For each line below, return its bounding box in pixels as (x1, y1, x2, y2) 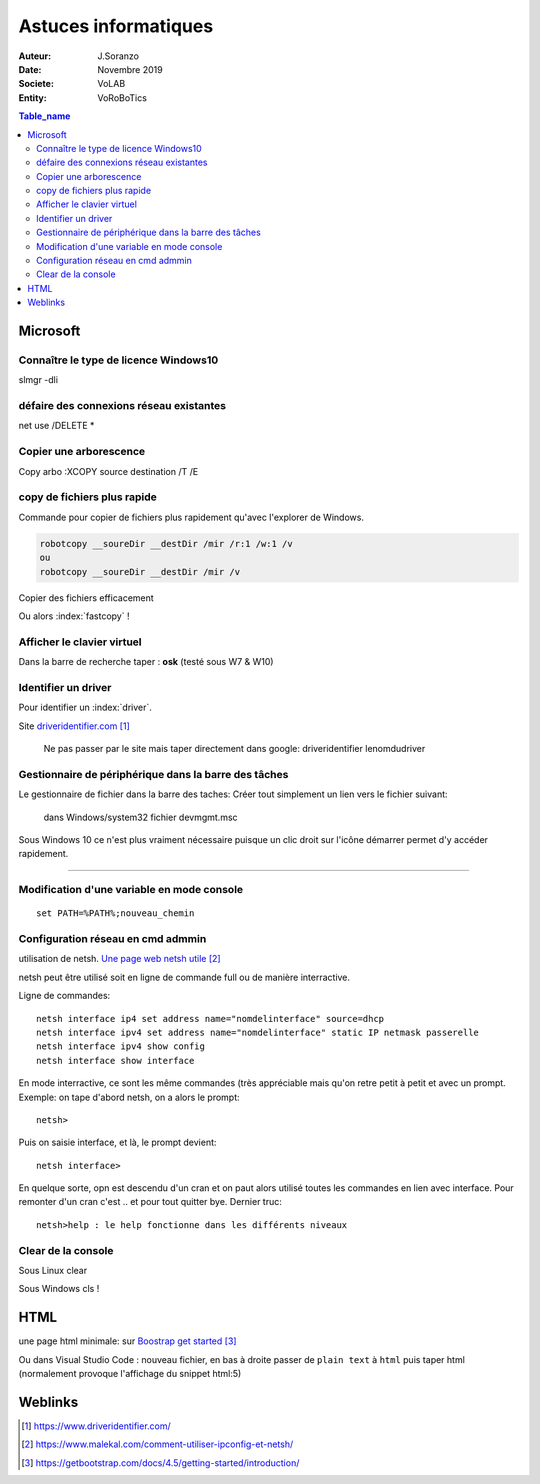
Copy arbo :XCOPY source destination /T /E (18, 465, 199, 477)
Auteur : (18, 50, 52, 62)
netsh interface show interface (36, 1055, 195, 1066)
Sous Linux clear (18, 1264, 88, 1276)
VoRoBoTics (97, 91, 147, 104)
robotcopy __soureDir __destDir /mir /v (39, 566, 240, 577)
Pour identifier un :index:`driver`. (18, 701, 152, 714)
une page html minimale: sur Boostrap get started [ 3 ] (18, 1335, 237, 1347)
